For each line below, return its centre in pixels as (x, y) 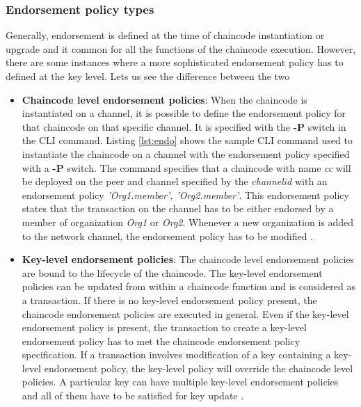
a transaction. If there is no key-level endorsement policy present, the (169, 300)
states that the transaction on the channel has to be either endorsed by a (178, 208)
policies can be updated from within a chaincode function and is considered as (188, 286)
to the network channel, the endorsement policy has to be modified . (168, 236)
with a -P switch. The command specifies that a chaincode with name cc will (186, 167)
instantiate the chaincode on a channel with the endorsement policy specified (186, 153)
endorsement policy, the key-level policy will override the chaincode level (199, 368)
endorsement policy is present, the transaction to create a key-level (164, 327)
